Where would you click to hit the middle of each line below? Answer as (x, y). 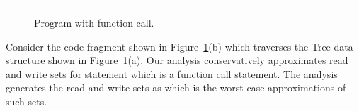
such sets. (27, 101)
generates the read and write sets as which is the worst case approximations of (176, 87)
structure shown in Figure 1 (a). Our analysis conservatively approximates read (177, 60)
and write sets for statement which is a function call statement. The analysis (172, 73)
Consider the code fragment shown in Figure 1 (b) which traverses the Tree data (179, 46)
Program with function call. (94, 22)
